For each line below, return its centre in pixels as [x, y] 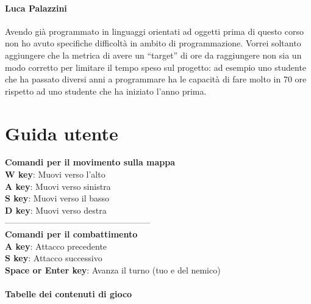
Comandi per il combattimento [71, 234]
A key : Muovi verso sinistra [58, 186]
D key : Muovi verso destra [56, 210]
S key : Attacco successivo [54, 258]
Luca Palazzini [36, 8]
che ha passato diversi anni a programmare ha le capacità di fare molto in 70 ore [156, 79]
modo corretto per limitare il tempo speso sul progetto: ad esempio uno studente [156, 67]
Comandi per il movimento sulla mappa [90, 162]
